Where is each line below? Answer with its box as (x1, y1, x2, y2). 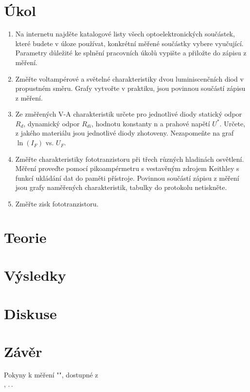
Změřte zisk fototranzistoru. (15, 199, 99, 209)
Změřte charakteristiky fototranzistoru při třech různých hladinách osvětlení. (15, 153, 244, 164)
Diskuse (4, 303, 57, 323)
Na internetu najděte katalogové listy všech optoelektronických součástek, (15, 29, 235, 39)
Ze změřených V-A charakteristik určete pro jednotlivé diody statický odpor (15, 109, 242, 119)
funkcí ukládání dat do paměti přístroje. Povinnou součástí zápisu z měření (15, 172, 239, 183)
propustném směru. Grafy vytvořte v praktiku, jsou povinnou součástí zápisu (15, 83, 246, 93)
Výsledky (4, 265, 66, 285)
